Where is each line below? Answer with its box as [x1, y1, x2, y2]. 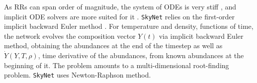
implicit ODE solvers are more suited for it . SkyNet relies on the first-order [4, 11, 235, 21]
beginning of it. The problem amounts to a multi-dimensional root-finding [4, 60, 229, 70]
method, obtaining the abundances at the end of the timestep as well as [4, 40, 223, 51]
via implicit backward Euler [159, 30, 244, 41]
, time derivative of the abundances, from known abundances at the [38, 50, 244, 61]
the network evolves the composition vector [4, 30, 136, 41]
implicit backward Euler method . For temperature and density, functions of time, [4, 21, 254, 31]
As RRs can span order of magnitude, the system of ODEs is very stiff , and [4, 1, 236, 11]
